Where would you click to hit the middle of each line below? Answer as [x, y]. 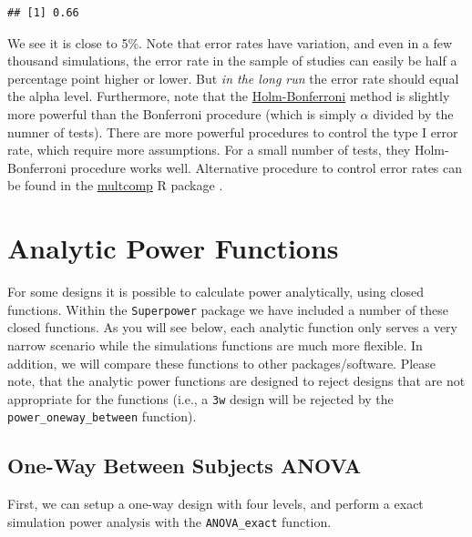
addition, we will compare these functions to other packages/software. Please [222, 363]
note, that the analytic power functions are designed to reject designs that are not [236, 381]
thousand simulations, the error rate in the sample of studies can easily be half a [232, 61]
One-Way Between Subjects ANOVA [185, 466]
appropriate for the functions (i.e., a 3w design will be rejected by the [200, 398]
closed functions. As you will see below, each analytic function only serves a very [233, 327]
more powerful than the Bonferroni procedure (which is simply [182, 113]
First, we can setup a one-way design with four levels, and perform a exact [215, 504]
